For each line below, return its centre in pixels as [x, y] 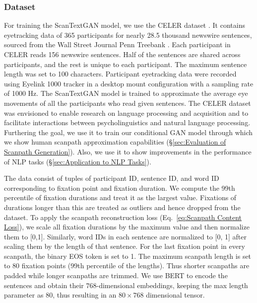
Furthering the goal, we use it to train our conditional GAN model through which [128, 132]
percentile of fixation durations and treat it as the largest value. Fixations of [120, 197]
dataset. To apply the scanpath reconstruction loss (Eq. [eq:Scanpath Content [123, 217]
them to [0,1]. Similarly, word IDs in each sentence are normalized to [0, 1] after [125, 236]
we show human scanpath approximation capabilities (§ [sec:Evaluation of [115, 142]
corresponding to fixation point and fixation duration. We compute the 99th [120, 188]
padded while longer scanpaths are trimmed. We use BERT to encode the [116, 275]
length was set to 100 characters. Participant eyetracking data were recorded [120, 74]
